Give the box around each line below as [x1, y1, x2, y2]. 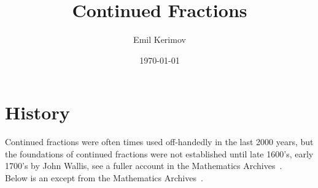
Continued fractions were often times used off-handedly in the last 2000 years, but [5, 135, 314, 148]
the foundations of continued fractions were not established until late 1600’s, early [5, 147, 314, 160]
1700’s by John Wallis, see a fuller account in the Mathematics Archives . [5, 159, 282, 172]
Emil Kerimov [133, 33, 186, 46]
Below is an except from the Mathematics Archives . [5, 171, 203, 184]
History [5, 100, 70, 125]
